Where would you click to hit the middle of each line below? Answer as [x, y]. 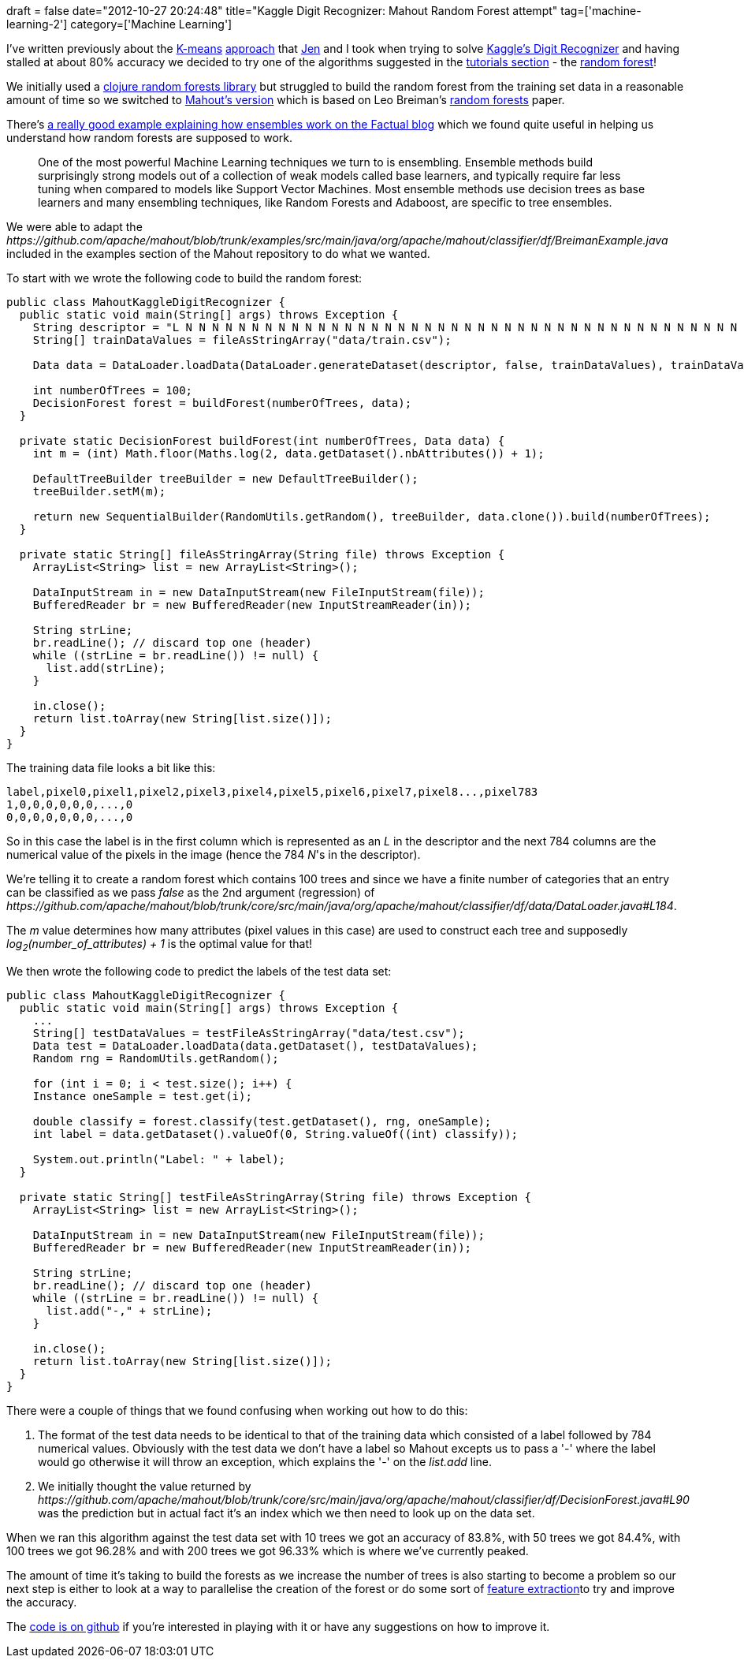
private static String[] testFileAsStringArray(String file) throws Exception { [275, 1197]
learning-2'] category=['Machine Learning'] [119, 24]
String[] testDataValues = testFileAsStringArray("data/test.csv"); [249, 1033]
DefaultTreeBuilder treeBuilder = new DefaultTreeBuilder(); [225, 479]
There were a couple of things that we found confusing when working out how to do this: [237, 1410]
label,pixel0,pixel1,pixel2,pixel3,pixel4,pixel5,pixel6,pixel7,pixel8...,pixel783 [272, 792]
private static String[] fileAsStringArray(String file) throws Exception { [262, 554]
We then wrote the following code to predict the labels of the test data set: [199, 971]
